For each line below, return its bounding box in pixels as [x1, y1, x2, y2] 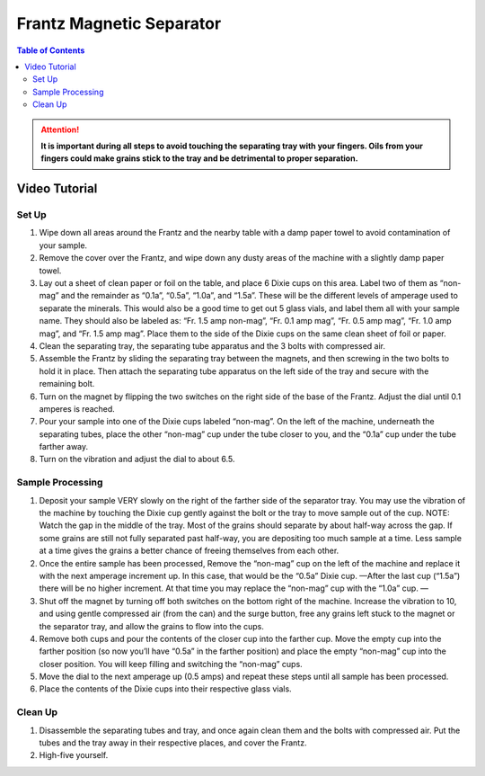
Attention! [40, 124, 80, 135]
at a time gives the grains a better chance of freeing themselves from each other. [39, 545, 339, 557]
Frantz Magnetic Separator [16, 13, 222, 33]
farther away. [39, 442, 89, 452]
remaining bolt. [39, 379, 95, 389]
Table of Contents [16, 45, 85, 56]
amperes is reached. [39, 403, 116, 414]
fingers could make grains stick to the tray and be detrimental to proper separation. [40, 153, 358, 164]
